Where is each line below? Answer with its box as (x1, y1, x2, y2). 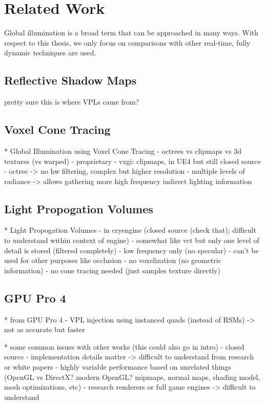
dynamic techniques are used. (4, 47, 96, 58)
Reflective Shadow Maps (4, 72, 137, 88)
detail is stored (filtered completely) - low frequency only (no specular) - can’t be (4, 245, 259, 255)
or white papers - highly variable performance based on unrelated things (4, 361, 231, 372)
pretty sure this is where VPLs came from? (4, 96, 139, 107)
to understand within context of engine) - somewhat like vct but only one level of (4, 235, 259, 246)
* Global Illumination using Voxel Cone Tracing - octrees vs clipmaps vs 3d (4, 145, 241, 156)
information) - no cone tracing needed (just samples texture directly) (4, 265, 220, 275)
